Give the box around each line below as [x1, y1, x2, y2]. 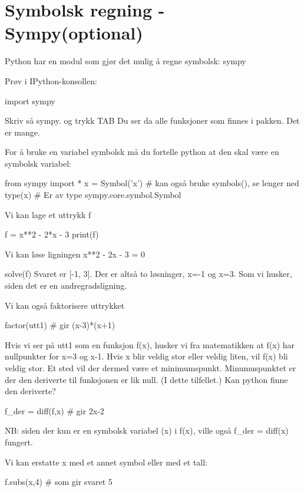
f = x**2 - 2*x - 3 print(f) [5, 228, 99, 240]
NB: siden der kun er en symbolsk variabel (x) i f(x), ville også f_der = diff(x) [5, 424, 289, 437]
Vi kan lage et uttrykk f [5, 208, 91, 220]
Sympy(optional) [5, 21, 143, 45]
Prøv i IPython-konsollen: [5, 74, 97, 87]
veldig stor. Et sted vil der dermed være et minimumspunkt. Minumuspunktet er [5, 362, 296, 374]
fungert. [5, 435, 33, 448]
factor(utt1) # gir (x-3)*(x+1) [5, 319, 115, 331]
